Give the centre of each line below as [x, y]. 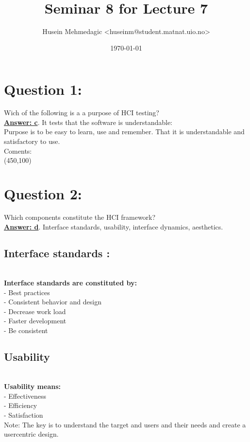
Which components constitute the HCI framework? [80, 217]
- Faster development [35, 321]
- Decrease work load [35, 311]
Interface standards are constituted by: [71, 282]
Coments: [18, 150]
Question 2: [43, 194]
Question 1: [43, 89]
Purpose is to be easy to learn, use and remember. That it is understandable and [124, 132]
